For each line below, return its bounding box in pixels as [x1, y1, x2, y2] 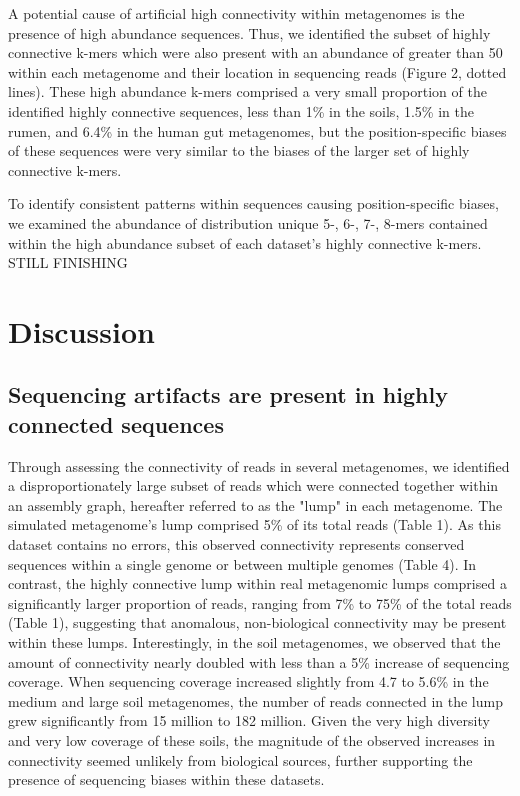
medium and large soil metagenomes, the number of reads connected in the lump [8, 690, 503, 711]
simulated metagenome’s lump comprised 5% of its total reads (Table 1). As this [8, 514, 501, 535]
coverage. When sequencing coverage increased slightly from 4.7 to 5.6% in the [8, 671, 489, 692]
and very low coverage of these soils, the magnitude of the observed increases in [8, 730, 496, 750]
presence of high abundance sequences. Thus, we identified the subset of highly [8, 22, 491, 43]
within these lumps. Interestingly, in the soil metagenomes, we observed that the [8, 632, 501, 653]
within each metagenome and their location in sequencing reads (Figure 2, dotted [8, 61, 507, 82]
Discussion [8, 310, 155, 351]
